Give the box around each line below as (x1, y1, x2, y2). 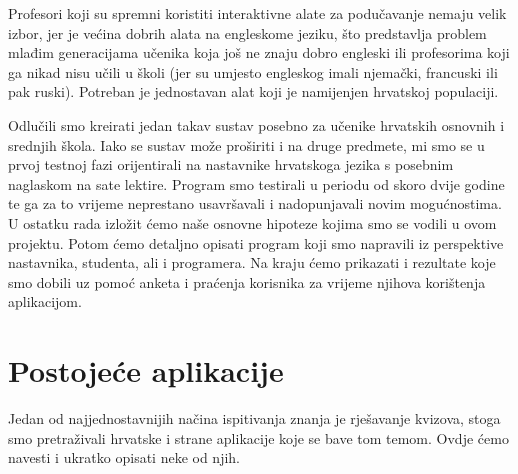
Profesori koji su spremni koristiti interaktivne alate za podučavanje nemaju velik (8, 3, 507, 23)
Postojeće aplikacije (8, 350, 284, 391)
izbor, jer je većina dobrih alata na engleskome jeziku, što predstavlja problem (8, 22, 487, 43)
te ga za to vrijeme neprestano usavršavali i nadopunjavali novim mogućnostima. (8, 193, 502, 214)
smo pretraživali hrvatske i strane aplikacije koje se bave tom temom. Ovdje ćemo (8, 427, 509, 448)
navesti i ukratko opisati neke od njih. (8, 447, 240, 468)
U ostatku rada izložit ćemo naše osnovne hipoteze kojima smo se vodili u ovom (8, 212, 497, 233)
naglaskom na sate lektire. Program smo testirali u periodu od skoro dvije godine (8, 173, 505, 194)
